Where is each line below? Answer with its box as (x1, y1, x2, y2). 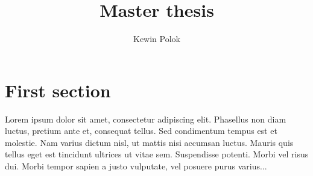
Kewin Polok (133, 32, 180, 45)
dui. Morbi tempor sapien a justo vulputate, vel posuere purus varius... (5, 160, 267, 172)
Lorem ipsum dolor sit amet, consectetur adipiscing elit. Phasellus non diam (5, 112, 286, 125)
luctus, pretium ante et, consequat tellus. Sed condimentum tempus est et (5, 124, 277, 137)
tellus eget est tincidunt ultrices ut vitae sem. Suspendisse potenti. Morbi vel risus (5, 148, 309, 160)
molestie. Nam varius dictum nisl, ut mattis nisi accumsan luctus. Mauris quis (5, 136, 294, 148)
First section (5, 77, 111, 102)
